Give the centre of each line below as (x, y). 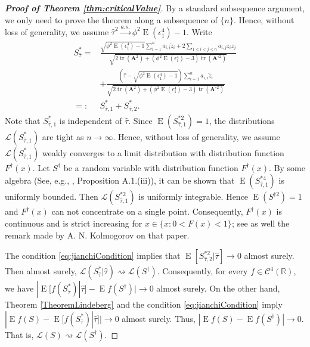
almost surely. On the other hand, (218, 288)
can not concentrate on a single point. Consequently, (147, 211)
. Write (199, 31)
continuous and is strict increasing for (74, 223)
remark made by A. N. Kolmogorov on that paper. (97, 235)
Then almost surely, (41, 271)
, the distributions (242, 120)
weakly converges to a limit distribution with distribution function (163, 152)
